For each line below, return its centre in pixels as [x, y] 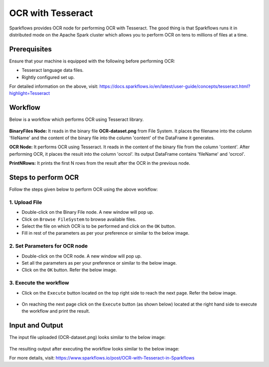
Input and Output [36, 325]
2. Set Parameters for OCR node [49, 246]
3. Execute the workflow [39, 283]
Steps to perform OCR [44, 178]
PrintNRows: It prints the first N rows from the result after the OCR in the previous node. [100, 163]
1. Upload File [26, 202]
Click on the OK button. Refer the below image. [69, 270]
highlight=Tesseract [30, 93]
